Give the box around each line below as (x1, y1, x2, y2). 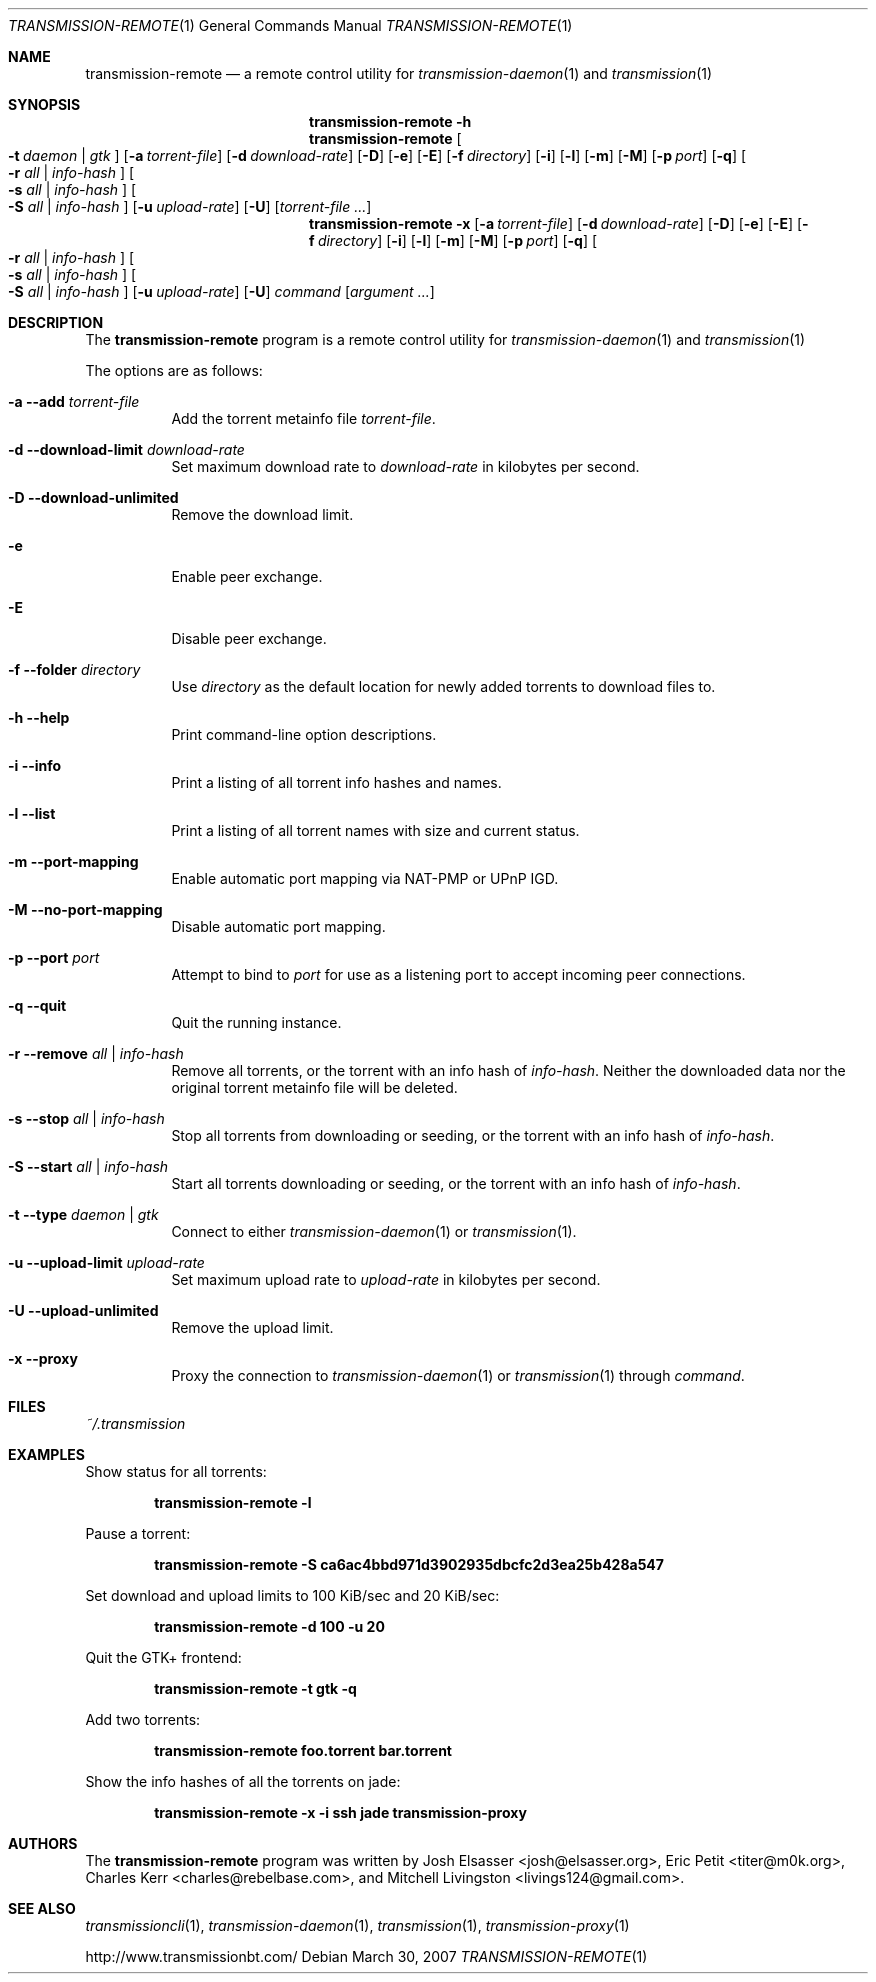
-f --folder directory (8, 661, 141, 678)
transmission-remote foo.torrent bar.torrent (154, 1742, 452, 1759)
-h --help (8, 709, 70, 726)
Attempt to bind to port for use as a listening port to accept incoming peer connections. (171, 966, 746, 983)
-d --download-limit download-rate (8, 441, 245, 458)
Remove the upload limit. (171, 1319, 334, 1336)
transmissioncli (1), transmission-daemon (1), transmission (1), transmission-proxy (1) (85, 1917, 630, 1934)
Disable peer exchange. (171, 630, 327, 647)
